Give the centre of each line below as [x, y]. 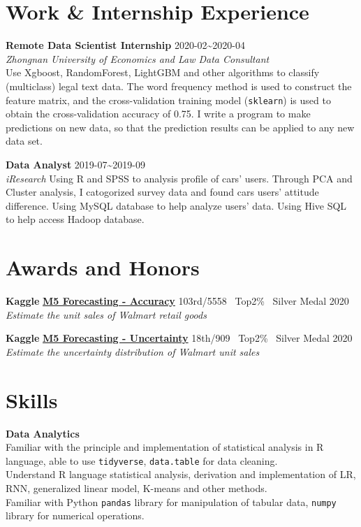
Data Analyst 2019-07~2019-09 [75, 164]
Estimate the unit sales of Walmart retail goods [106, 314]
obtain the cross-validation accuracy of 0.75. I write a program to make [158, 114]
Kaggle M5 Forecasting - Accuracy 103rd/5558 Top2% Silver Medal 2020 [177, 301]
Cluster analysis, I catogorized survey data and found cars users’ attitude [162, 192]
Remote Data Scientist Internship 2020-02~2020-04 [125, 45]
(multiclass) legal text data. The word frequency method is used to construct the [179, 86]
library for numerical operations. [75, 515]
